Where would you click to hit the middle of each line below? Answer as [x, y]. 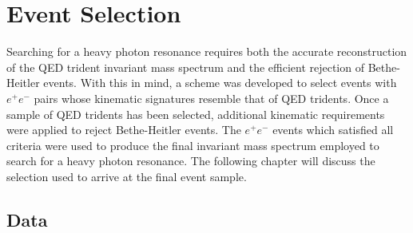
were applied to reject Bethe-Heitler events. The [124, 130]
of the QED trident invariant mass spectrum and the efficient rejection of [185, 67]
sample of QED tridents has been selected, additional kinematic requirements [196, 114]
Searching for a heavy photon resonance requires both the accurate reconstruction [207, 51]
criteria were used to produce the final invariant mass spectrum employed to [193, 145]
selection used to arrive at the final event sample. [127, 176]
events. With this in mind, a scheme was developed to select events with [220, 83]
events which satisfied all [333, 130]
